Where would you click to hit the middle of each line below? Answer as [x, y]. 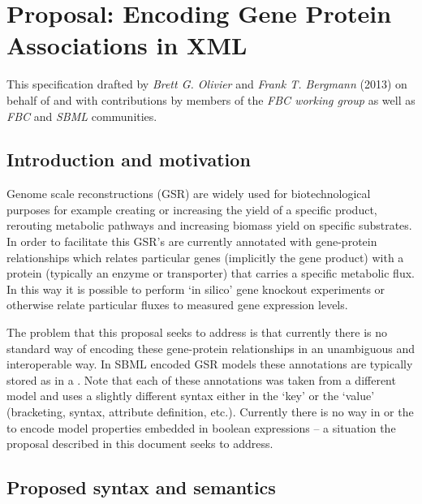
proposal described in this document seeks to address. [140, 444]
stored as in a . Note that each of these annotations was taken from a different [201, 379]
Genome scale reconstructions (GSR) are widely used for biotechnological [189, 194]
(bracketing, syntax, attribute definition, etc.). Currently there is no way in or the [210, 412]
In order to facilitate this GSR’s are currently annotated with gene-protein [192, 241]
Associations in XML [127, 45]
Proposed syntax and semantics [141, 487]
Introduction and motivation [129, 159]
